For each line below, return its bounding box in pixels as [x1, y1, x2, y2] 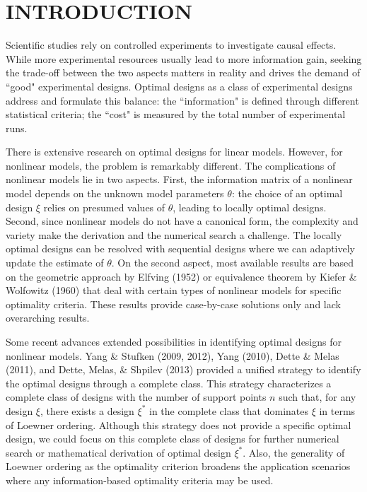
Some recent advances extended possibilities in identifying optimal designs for [6, 334, 342, 348]
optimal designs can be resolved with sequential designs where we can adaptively [6, 241, 356, 256]
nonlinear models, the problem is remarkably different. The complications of [6, 158, 336, 172]
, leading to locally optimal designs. [173, 199, 327, 214]
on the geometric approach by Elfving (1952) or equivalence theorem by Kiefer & [6, 269, 357, 283]
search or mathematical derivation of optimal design [6, 445, 231, 459]
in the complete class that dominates [149, 403, 309, 418]
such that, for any [279, 389, 356, 404]
